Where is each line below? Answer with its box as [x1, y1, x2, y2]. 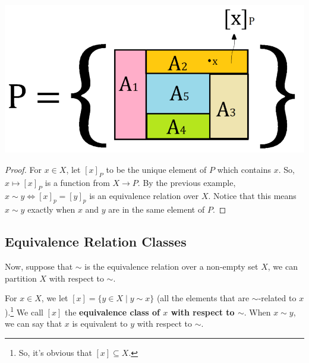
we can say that [5, 317, 62, 330]
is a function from [45, 176, 110, 188]
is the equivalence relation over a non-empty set [84, 260, 258, 273]
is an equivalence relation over [89, 189, 199, 201]
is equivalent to [72, 317, 128, 330]
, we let [41, 292, 68, 304]
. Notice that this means [208, 189, 297, 201]
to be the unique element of [106, 163, 207, 176]
